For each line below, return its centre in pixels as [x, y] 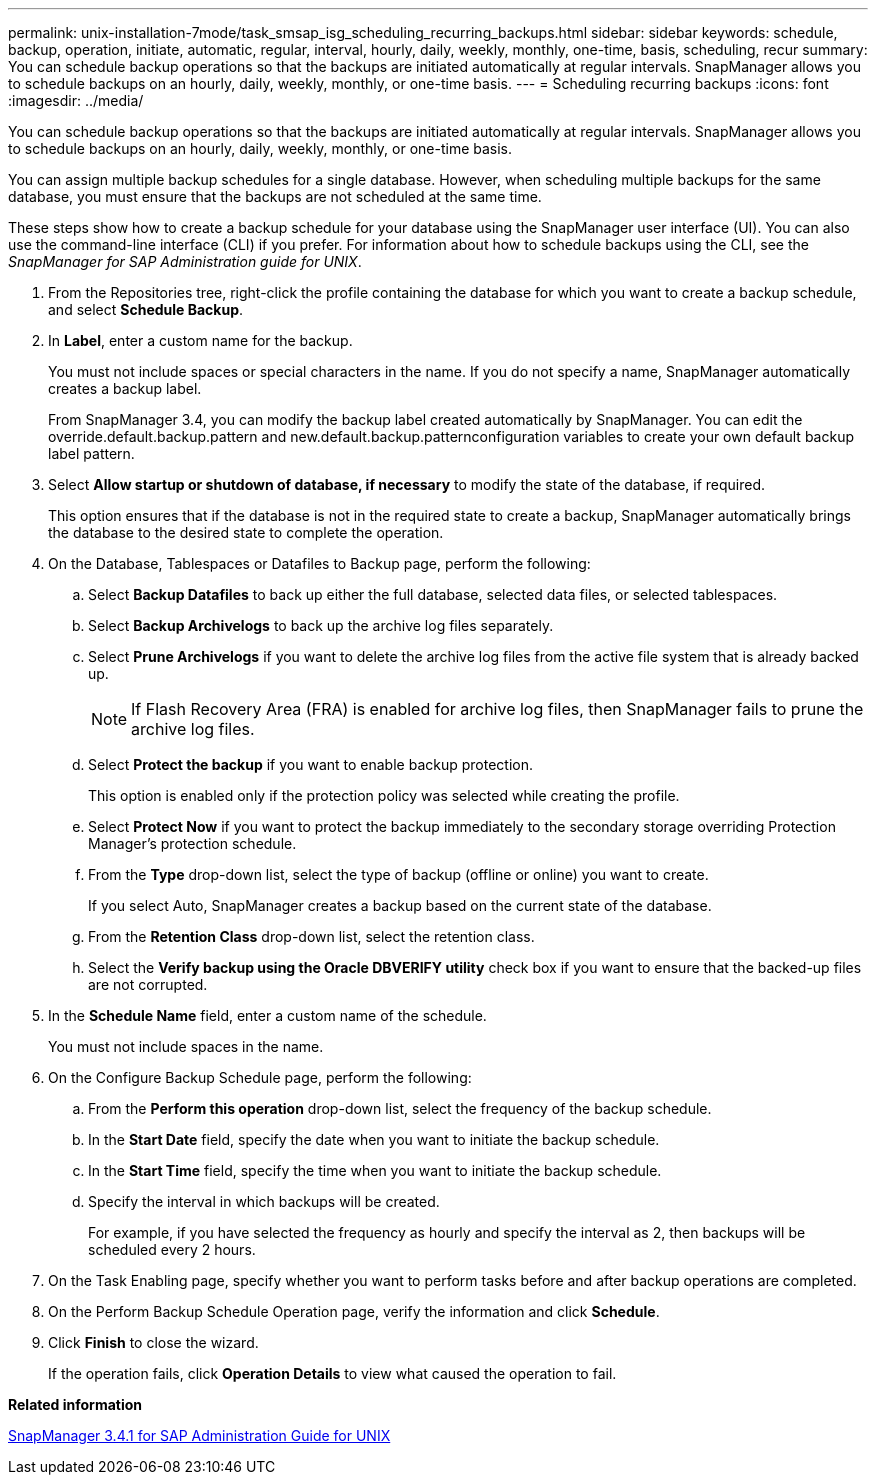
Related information [75, 1404]
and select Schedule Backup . [146, 309]
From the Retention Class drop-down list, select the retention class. [311, 936]
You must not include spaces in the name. [186, 1046]
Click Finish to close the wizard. [153, 1342]
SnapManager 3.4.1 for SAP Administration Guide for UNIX [199, 1435]
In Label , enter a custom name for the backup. [200, 340]
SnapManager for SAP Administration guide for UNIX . [185, 261]
